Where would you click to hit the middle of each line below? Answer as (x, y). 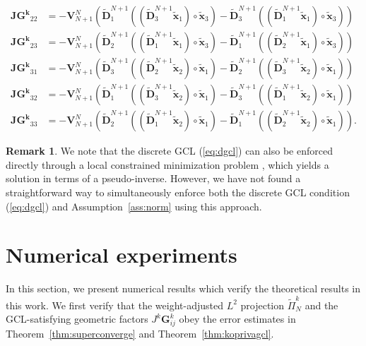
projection (262, 305)
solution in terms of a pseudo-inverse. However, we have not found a (153, 178)
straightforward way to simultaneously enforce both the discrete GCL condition (178, 192)
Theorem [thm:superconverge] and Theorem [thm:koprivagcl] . (140, 333)
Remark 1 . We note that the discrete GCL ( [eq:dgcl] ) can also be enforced (169, 151)
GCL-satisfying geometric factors (77, 319)
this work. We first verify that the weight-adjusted (114, 305)
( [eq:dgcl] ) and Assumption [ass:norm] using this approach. (134, 206)
